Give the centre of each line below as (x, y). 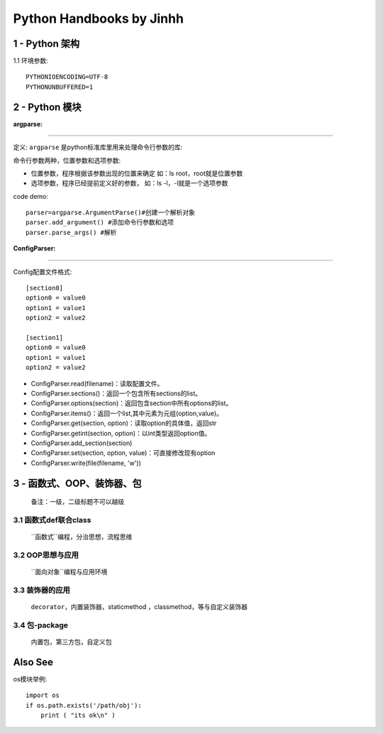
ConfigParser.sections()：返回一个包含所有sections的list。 (116, 393)
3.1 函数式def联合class (52, 520)
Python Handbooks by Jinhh (99, 18)
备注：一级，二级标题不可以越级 (77, 502)
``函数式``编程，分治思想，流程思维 (82, 537)
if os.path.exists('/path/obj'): (84, 705)
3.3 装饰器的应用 (41, 590)
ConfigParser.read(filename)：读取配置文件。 (97, 383)
